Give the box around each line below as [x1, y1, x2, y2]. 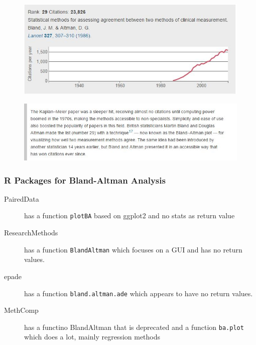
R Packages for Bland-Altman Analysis [4, 174, 166, 186]
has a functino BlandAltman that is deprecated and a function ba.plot [24, 321, 244, 332]
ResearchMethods [4, 227, 58, 238]
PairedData [4, 193, 39, 204]
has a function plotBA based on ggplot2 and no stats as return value [24, 210, 235, 221]
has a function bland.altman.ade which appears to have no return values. [24, 288, 253, 298]
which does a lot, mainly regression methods [24, 331, 161, 342]
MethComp [4, 305, 39, 315]
